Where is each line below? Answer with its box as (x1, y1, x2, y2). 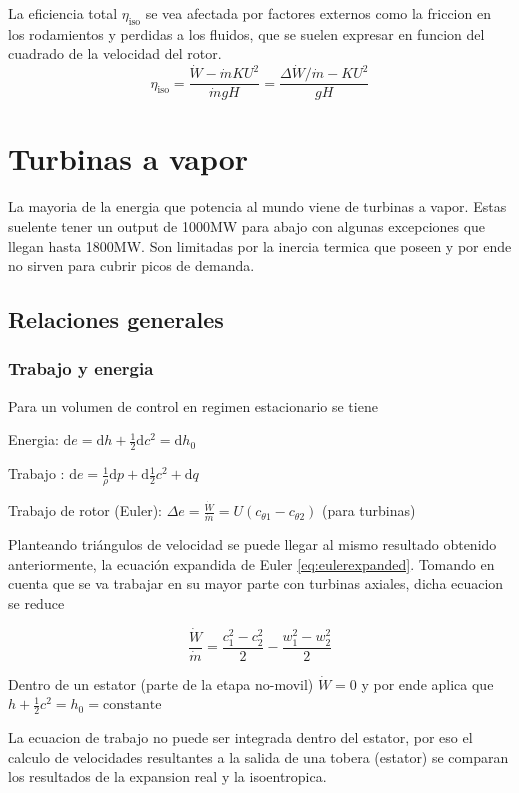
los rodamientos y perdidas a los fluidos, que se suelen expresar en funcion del (8, 23, 485, 44)
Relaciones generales (8, 304, 224, 335)
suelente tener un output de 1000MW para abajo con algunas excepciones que (8, 215, 486, 236)
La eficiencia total (8, 3, 118, 23)
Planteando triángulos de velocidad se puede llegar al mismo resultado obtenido (8, 533, 497, 554)
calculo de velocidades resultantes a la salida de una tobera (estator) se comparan (8, 746, 509, 767)
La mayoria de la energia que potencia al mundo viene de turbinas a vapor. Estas (8, 196, 507, 217)
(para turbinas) (321, 500, 416, 521)
